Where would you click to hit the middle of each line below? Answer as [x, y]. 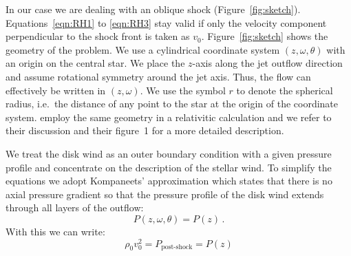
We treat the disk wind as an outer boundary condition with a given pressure [169, 153]
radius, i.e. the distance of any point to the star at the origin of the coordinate [172, 104]
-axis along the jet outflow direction [267, 63]
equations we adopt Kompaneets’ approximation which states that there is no [169, 181]
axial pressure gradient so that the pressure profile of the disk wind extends [165, 194]
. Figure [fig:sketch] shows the [265, 36]
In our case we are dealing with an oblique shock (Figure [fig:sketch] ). [153, 9]
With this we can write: [55, 231]
